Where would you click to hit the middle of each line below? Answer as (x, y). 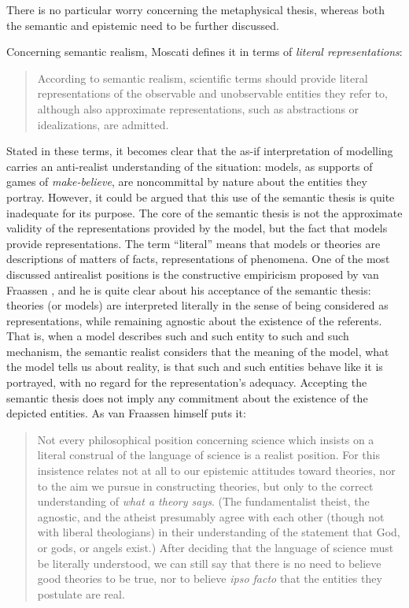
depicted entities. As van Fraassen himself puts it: (126, 413)
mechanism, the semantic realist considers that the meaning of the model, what (198, 351)
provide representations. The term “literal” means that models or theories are (193, 243)
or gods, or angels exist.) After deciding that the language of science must (216, 547)
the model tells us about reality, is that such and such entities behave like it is (195, 367)
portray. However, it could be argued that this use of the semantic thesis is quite (201, 196)
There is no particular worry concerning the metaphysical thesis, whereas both (195, 9)
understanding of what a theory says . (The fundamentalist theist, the (203, 501)
